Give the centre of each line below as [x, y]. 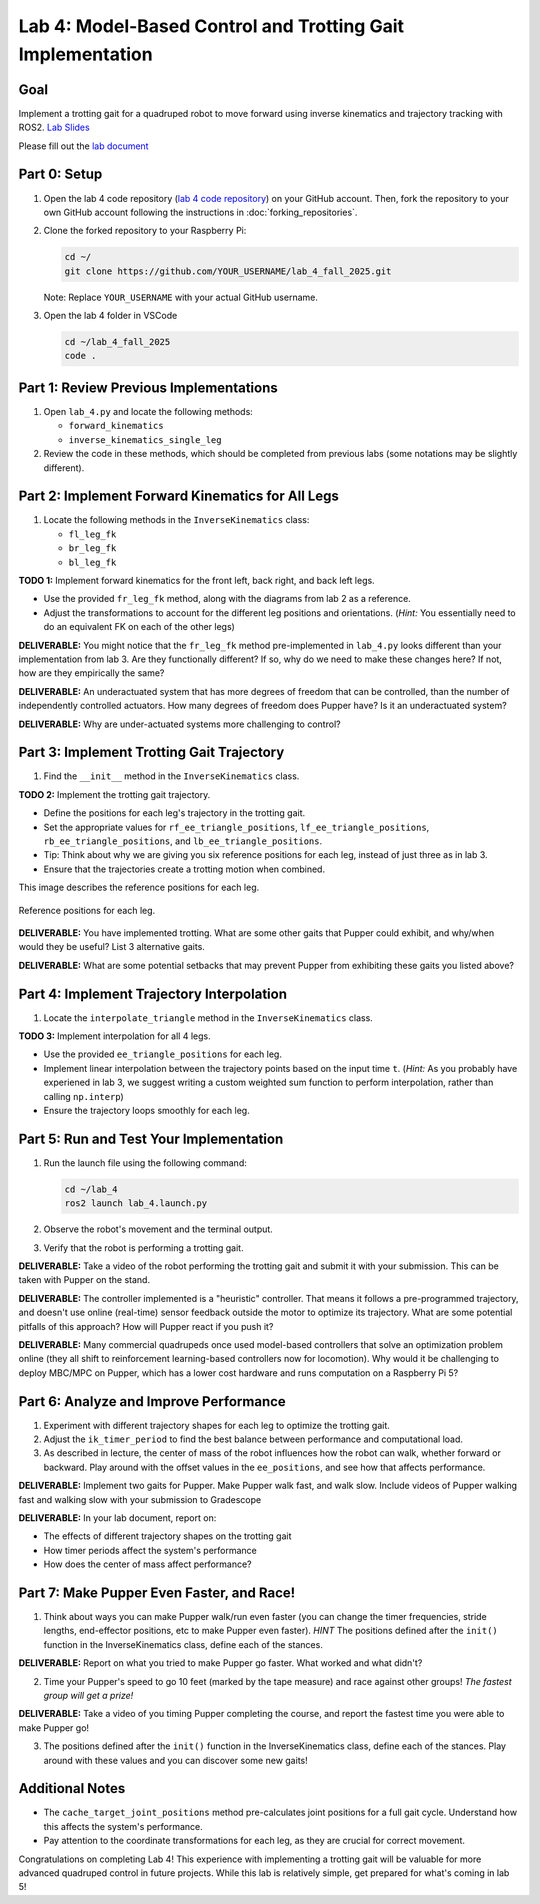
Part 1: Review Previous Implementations [148, 387]
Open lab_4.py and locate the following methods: [148, 411]
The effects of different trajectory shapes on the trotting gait [167, 1536]
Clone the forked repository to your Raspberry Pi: [145, 231]
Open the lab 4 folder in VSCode [110, 316]
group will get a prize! [88, 1696]
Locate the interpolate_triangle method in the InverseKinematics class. [208, 1017]
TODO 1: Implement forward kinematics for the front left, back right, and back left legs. [196, 580]
